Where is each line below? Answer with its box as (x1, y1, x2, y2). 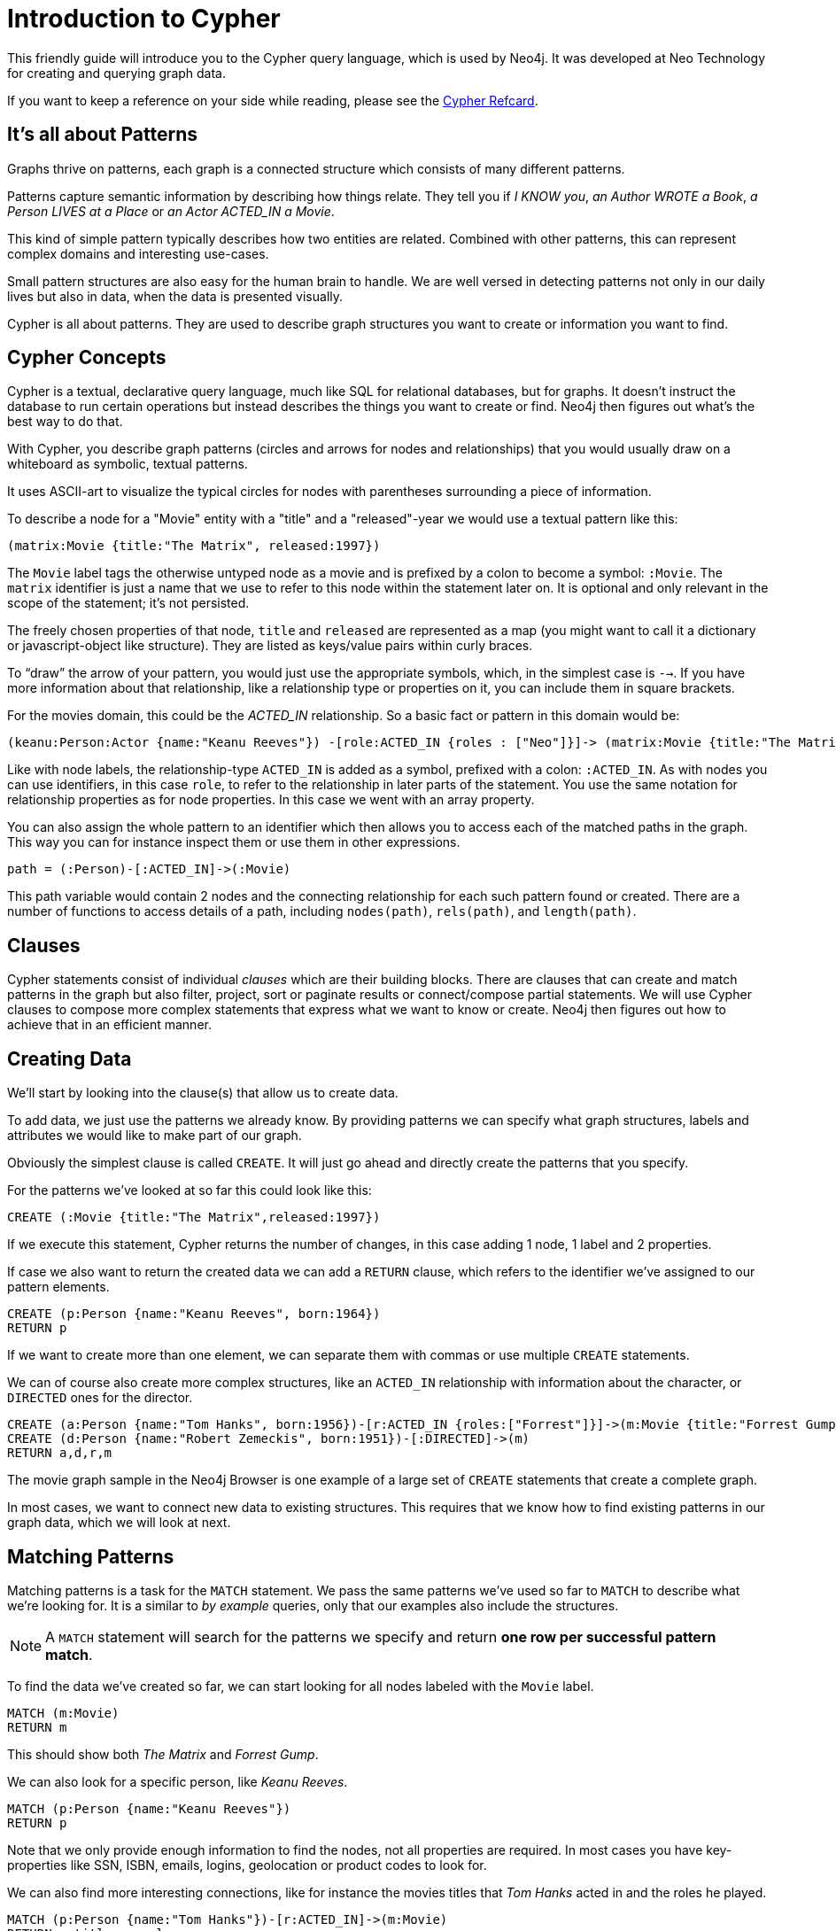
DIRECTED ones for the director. (7, 1390, 193, 1406)
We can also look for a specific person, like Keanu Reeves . (7, 1773, 348, 1789)
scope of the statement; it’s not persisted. (7, 595, 250, 611)
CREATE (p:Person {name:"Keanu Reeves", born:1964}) (7, 1307, 381, 1322)
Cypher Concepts (7, 346, 166, 369)
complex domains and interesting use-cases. (7, 245, 269, 261)
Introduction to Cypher (7, 4, 281, 34)
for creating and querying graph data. (7, 65, 227, 81)
